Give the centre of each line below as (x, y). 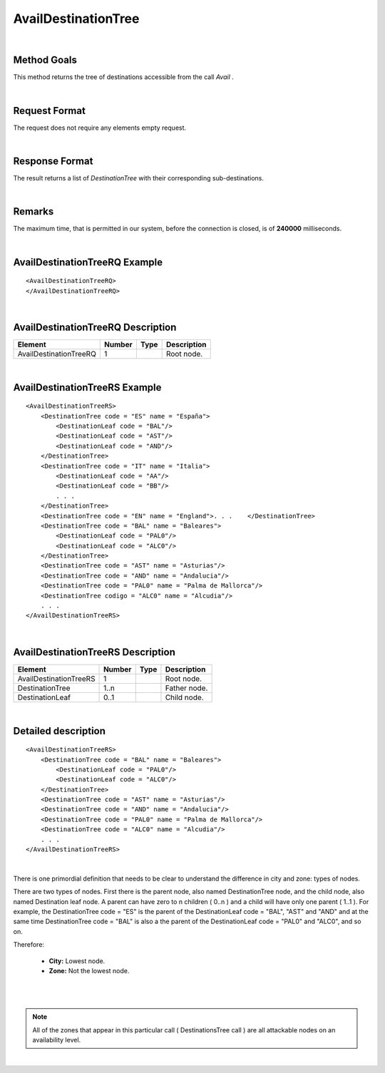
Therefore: (29, 945)
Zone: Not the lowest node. (89, 970)
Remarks (34, 211)
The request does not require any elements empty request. (100, 128)
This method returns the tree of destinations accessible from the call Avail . (124, 77)
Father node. (186, 688)
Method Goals (45, 60)
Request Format (49, 111)
